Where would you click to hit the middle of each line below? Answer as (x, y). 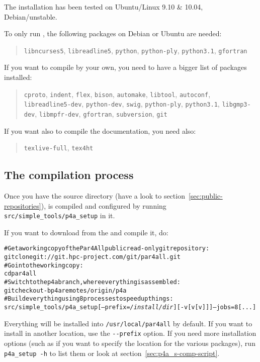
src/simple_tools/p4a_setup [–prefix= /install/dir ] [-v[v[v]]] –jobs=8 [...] (130, 307)
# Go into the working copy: (44, 265)
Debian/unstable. (31, 16)
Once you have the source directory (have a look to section (95, 196)
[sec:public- (205, 196)
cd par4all (20, 274)
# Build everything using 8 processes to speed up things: (89, 299)
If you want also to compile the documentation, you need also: (100, 130)
